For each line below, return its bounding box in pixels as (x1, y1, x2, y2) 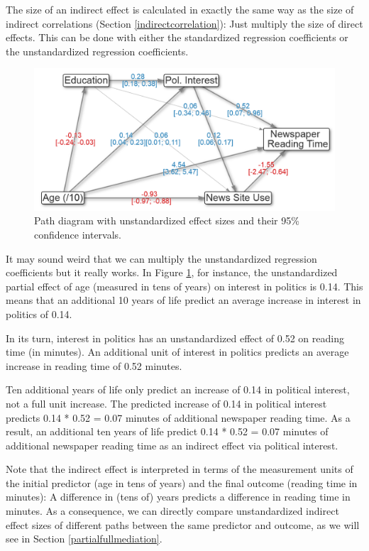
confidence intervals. (34, 227, 122, 241)
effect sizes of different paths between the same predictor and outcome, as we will (6, 517, 360, 532)
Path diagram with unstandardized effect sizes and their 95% (34, 213, 299, 228)
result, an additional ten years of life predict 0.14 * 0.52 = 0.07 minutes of (6, 424, 329, 439)
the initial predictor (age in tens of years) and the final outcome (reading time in (6, 475, 358, 490)
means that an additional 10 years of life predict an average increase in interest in (6, 293, 361, 307)
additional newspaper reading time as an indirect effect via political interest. (6, 437, 338, 452)
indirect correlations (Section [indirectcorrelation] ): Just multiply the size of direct (6, 16, 363, 31)
